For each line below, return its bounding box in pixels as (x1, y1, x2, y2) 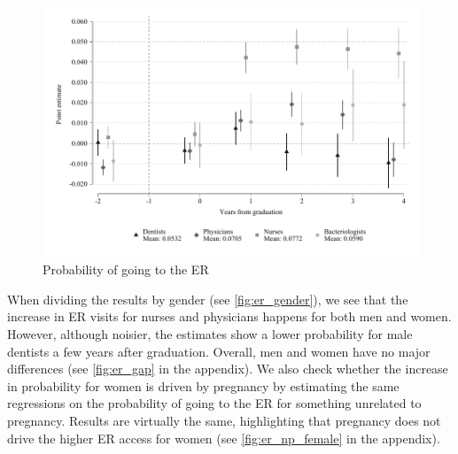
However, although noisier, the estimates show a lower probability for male (7, 325, 413, 343)
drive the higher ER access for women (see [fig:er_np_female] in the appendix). (7, 428, 440, 447)
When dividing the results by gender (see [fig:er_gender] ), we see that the (7, 289, 408, 308)
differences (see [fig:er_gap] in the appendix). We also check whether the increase (7, 359, 448, 378)
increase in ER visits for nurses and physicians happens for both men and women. (7, 307, 452, 326)
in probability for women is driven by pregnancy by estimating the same (7, 376, 400, 395)
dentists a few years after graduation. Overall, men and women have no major (7, 342, 431, 360)
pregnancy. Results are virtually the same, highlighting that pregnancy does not (7, 412, 441, 429)
